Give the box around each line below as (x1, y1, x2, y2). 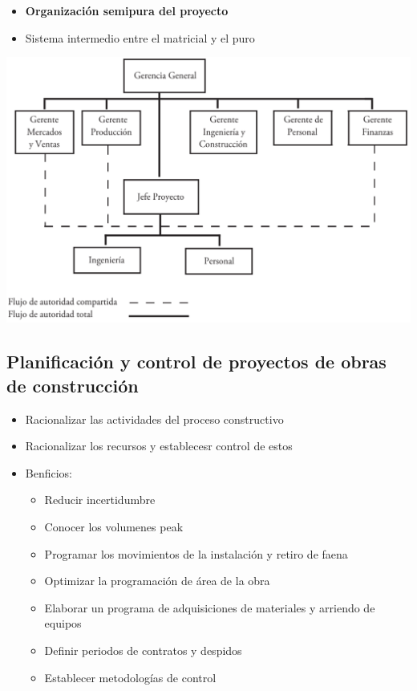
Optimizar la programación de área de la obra (44, 572, 270, 589)
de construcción (6, 372, 139, 397)
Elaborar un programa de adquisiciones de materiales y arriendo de (44, 599, 375, 616)
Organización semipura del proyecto (25, 2, 229, 18)
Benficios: (25, 464, 73, 481)
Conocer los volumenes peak (44, 518, 184, 535)
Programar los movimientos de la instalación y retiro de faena (44, 545, 348, 562)
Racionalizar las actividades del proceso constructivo (25, 410, 284, 427)
